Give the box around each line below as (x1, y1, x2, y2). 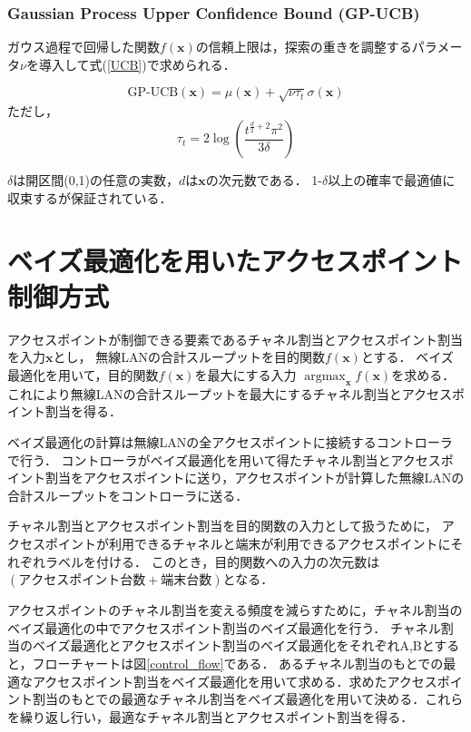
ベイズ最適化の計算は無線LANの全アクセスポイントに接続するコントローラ (7, 433, 453, 452)
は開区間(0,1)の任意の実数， (13, 171, 180, 190)
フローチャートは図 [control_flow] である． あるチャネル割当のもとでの (32, 654, 444, 672)
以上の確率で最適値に (328, 171, 456, 190)
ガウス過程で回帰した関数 (7, 37, 160, 56)
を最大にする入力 (194, 366, 297, 385)
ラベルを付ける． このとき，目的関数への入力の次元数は (44, 551, 380, 571)
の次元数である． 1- (205, 171, 322, 190)
